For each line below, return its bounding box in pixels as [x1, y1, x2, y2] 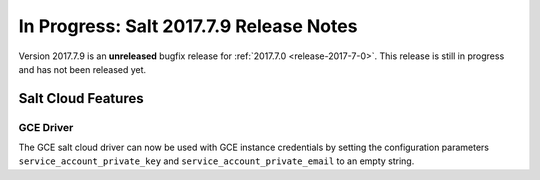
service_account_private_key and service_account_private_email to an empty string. [18, 155, 415, 167]
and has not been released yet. [18, 63, 147, 75]
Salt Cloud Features [18, 90, 144, 107]
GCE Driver [18, 120, 74, 134]
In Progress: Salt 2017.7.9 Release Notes [18, 15, 358, 37]
